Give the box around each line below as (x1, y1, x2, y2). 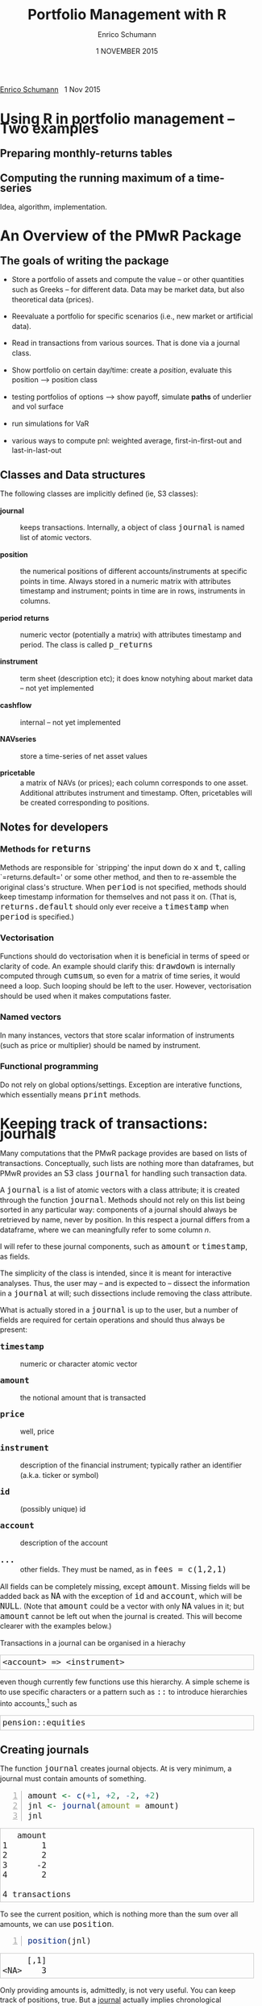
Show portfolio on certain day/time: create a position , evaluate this (11, 365, 232, 375)
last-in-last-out (11, 446, 62, 456)
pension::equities (2, 1717, 86, 1728)
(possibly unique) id (20, 1504, 86, 1513)
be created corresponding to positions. (20, 797, 150, 808)
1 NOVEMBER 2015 (95, 47, 159, 56)
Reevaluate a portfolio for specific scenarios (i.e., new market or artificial (11, 311, 253, 321)
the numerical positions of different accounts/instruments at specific (20, 567, 247, 576)
